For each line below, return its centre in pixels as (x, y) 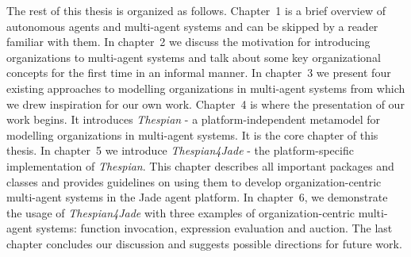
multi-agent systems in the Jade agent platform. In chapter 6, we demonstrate (197, 197)
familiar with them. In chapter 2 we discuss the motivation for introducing (188, 42)
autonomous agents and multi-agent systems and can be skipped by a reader (192, 26)
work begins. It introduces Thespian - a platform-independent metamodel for (194, 119)
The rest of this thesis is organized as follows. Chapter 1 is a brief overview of (196, 10)
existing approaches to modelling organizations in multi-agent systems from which (206, 88)
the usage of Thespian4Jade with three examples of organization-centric (181, 212)
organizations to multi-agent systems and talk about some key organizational (194, 57)
